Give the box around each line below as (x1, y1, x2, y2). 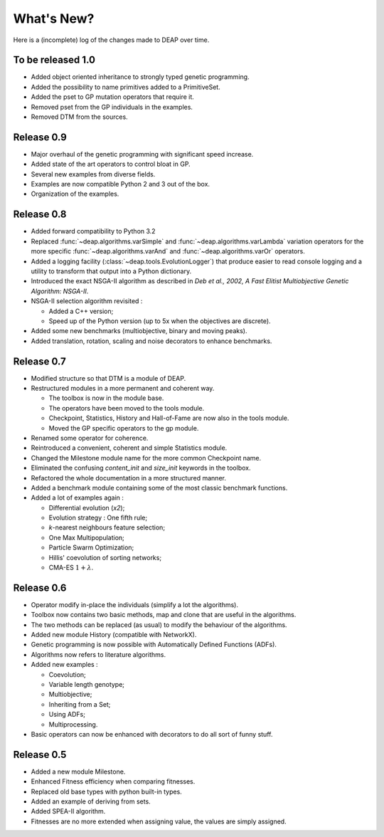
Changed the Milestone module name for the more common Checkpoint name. (31, 453, 262, 462)
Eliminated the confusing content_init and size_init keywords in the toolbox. (31, 463, 251, 473)
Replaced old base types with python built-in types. (31, 787, 183, 796)
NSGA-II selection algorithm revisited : (31, 297, 143, 305)
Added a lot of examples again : (31, 493, 124, 502)
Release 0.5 (13, 748, 67, 761)
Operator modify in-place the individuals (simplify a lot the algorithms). (31, 600, 238, 609)
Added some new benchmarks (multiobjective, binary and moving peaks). (31, 327, 247, 335)
